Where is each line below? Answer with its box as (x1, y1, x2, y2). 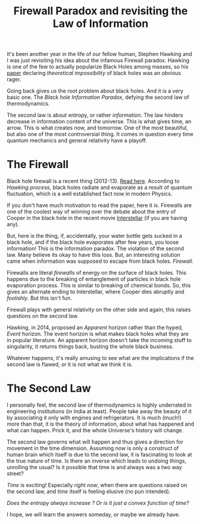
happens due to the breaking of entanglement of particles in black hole (7, 275, 181, 283)
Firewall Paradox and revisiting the (13, 4, 188, 18)
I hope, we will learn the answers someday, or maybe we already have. (7, 511, 180, 518)
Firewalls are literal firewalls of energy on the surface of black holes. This (7, 269, 187, 277)
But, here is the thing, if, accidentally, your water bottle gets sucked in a (7, 232, 182, 240)
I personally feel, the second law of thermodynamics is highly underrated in (7, 401, 192, 409)
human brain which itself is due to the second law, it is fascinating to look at (7, 451, 192, 458)
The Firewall (7, 158, 69, 171)
